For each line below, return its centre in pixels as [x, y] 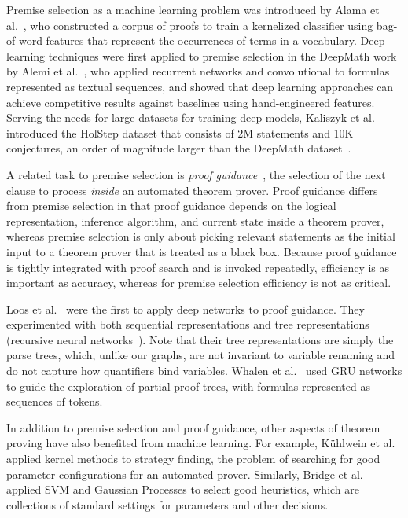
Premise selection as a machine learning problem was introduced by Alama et [193, 9]
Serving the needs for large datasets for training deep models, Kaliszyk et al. [191, 118]
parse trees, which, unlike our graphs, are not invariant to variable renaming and [201, 355]
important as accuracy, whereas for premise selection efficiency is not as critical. [199, 283]
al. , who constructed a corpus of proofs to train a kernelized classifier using [190, 25]
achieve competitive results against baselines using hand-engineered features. [191, 102]
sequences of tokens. [55, 401]
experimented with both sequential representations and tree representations [188, 324]
